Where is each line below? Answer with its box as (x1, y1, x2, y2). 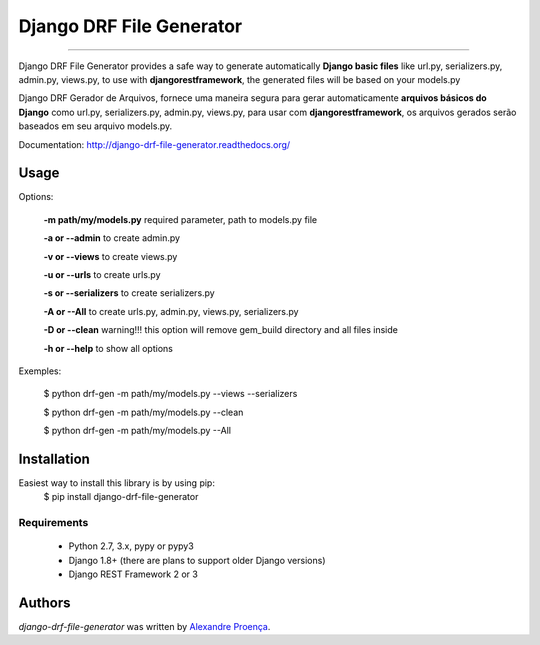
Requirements (18, 516, 89, 530)
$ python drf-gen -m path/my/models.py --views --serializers (43, 388, 298, 400)
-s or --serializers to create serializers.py (43, 287, 215, 299)
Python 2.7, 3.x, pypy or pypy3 (68, 540, 194, 552)
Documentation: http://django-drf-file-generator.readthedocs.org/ (18, 138, 291, 150)
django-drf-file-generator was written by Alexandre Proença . (18, 621, 271, 633)
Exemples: (18, 365, 62, 377)
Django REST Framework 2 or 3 (68, 568, 199, 580)
